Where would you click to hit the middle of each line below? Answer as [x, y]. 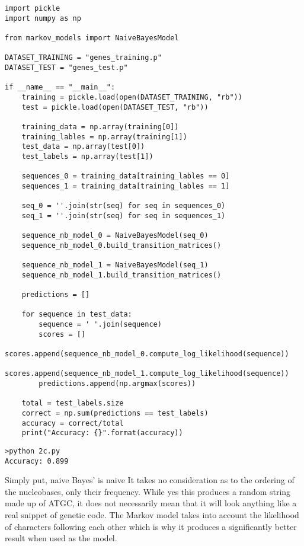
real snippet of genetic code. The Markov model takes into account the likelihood [152, 514]
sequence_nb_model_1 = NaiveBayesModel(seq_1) [115, 265]
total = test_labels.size [73, 403]
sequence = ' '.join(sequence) [100, 324]
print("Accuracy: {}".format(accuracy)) [102, 433]
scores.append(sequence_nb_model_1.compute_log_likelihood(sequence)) [147, 374]
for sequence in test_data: [77, 314]
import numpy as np [43, 18]
